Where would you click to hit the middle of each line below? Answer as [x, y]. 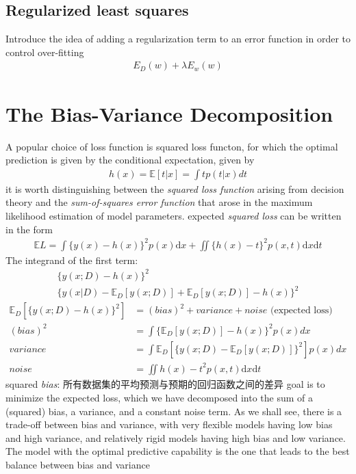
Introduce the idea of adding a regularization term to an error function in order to [178, 39]
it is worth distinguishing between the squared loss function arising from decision [175, 188]
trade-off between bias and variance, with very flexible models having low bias [169, 424]
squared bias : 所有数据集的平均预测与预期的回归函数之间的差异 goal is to [165, 384]
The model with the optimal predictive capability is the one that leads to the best [178, 451]
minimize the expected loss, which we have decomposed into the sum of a [160, 398]
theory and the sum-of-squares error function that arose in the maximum [159, 202]
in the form [29, 229]
